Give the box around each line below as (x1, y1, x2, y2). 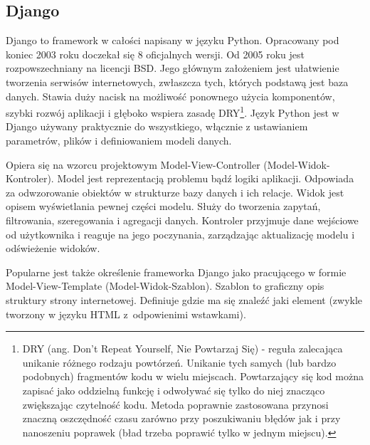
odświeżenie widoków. (6, 241, 100, 256)
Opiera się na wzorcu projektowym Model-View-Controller (6, 157, 260, 172)
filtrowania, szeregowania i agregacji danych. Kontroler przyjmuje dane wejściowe (6, 212, 359, 227)
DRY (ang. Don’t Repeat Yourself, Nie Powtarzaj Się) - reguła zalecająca (22, 341, 343, 356)
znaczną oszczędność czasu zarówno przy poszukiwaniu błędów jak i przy (22, 411, 341, 426)
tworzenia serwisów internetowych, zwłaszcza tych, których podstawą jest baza (6, 74, 349, 89)
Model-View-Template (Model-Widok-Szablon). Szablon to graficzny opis (6, 278, 324, 293)
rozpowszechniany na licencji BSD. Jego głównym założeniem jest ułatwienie (6, 61, 339, 75)
